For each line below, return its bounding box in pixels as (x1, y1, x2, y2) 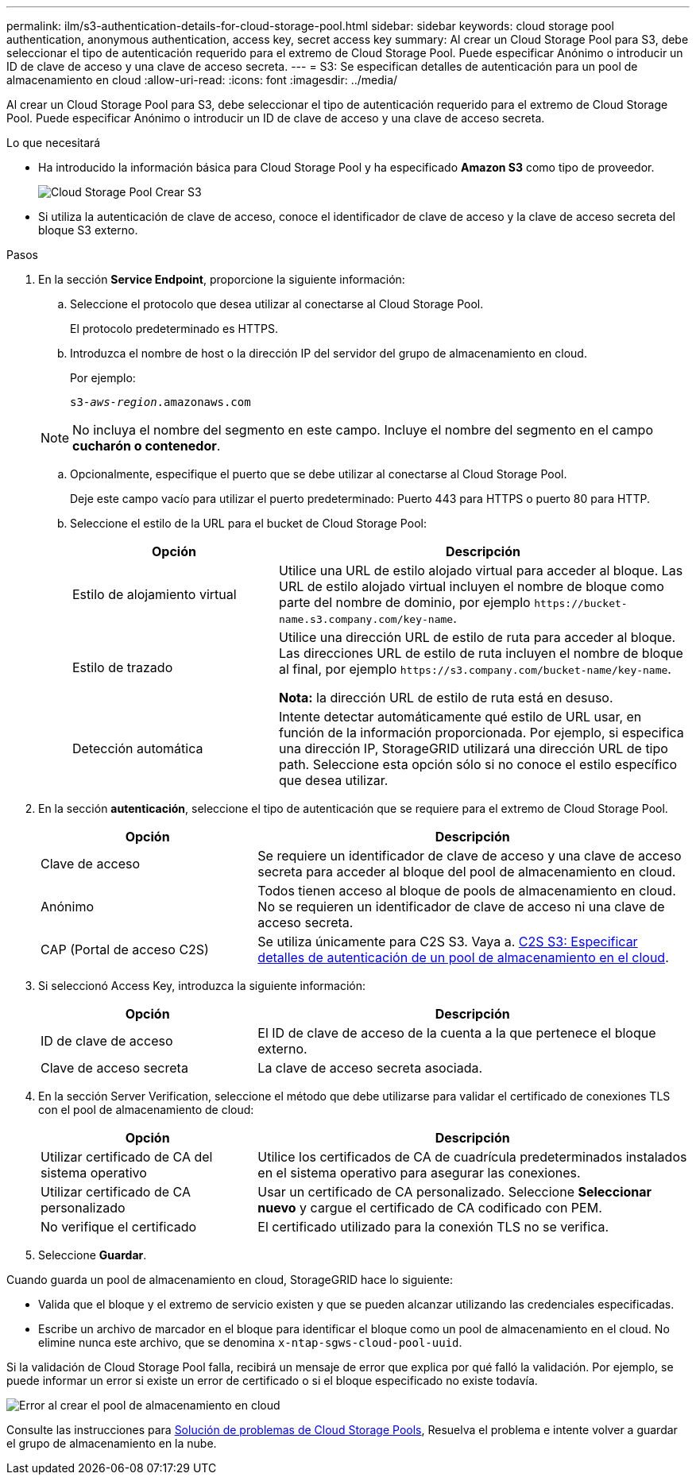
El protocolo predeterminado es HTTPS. (70, 322, 278, 335)
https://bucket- (534, 597, 628, 609)
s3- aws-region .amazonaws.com (70, 396, 251, 408)
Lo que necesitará (6, 136, 101, 149)
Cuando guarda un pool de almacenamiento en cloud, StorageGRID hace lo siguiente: (6, 1273, 454, 1286)
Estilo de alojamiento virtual (72, 586, 237, 602)
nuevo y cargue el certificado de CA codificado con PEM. (257, 1200, 602, 1216)
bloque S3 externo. (38, 223, 138, 237)
